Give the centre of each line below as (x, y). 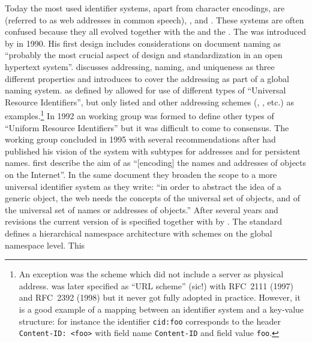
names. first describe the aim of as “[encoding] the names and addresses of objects (156, 163)
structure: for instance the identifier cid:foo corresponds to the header (150, 321)
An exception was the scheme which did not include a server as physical (151, 274)
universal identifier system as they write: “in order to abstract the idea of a (143, 186)
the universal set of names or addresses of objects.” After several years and (142, 209)
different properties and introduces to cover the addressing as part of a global (147, 78)
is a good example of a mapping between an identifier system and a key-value (161, 309)
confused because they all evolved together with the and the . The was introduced (155, 31)
